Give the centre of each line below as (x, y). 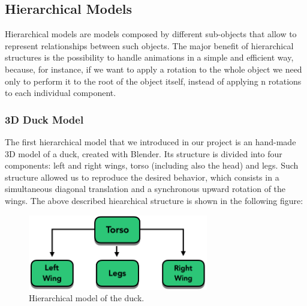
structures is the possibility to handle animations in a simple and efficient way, (149, 57)
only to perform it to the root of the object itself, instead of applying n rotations (153, 81)
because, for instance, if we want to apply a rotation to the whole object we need (153, 69)
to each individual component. (61, 93)
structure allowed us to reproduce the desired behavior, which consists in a (142, 177)
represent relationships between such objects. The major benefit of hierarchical (149, 45)
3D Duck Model (44, 119)
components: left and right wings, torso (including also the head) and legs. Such (152, 165)
